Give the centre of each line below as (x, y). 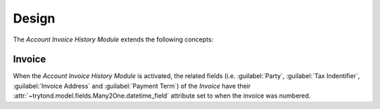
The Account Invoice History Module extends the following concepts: (113, 39)
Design (34, 18)
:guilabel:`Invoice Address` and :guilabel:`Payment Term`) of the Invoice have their (132, 86)
